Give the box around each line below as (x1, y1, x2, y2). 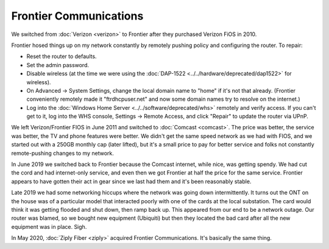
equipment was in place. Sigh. (11, 223, 87, 230)
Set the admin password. (26, 61, 90, 68)
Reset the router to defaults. (26, 52, 97, 60)
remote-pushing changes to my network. (11, 150, 114, 157)
